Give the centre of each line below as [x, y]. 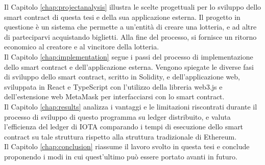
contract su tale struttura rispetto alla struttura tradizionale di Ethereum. [121, 136]
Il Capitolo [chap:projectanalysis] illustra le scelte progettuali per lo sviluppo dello [133, 7]
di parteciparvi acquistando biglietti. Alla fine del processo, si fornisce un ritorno [130, 36]
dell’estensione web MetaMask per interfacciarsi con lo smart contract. [114, 97]
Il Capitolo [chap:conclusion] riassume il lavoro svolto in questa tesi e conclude [127, 146]
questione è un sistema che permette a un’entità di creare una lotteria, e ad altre [130, 27]
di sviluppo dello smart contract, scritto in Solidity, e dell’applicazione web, [122, 77]
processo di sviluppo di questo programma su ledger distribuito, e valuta [117, 116]
